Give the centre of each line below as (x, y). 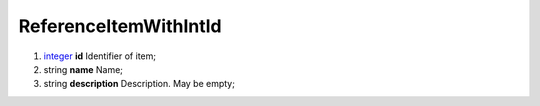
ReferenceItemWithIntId (120, 26)
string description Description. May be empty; (139, 84)
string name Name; (83, 69)
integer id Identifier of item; (100, 56)
